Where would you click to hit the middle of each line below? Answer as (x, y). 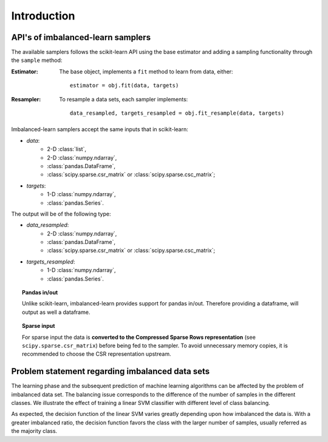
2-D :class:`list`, (67, 149)
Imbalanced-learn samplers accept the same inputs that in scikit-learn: (100, 129)
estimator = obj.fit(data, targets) (125, 86)
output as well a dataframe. (56, 312)
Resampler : (26, 99)
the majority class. (34, 431)
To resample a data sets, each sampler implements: (124, 99)
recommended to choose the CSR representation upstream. (97, 354)
